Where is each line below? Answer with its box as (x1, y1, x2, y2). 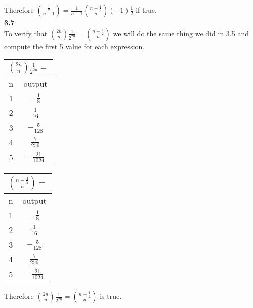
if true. (136, 5, 157, 15)
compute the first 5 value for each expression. (4, 41, 145, 51)
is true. (100, 291, 122, 301)
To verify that (4, 28, 48, 38)
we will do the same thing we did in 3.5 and (113, 28, 249, 38)
